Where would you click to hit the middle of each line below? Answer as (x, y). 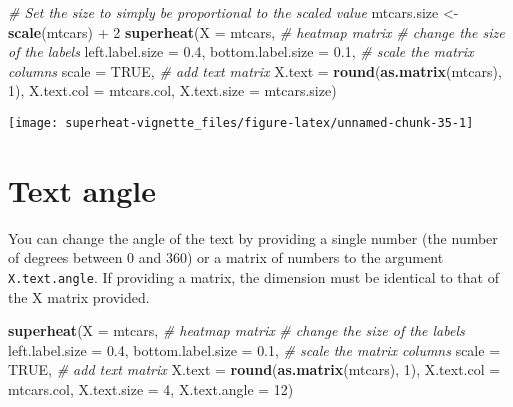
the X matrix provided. (79, 296)
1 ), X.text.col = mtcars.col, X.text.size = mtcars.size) (172, 90)
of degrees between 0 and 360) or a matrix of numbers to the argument (226, 257)
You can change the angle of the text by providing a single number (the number (253, 237)
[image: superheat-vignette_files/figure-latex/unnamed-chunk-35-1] (241, 122)
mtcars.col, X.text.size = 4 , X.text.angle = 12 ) (151, 388)
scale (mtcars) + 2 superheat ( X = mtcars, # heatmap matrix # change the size (256, 31)
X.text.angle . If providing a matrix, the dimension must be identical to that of (253, 276)
